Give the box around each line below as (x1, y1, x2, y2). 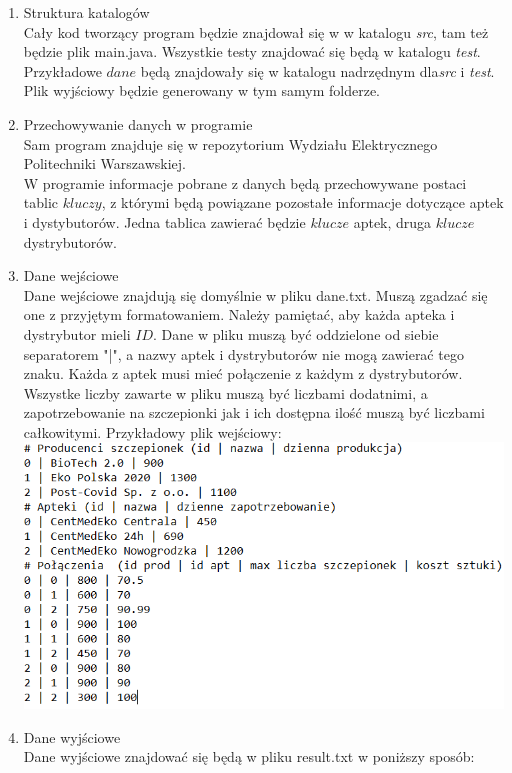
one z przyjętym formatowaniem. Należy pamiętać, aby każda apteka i (23, 304, 455, 325)
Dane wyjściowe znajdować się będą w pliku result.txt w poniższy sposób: (23, 746, 475, 767)
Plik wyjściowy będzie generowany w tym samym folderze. (23, 80, 381, 101)
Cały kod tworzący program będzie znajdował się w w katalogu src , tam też (23, 21, 489, 42)
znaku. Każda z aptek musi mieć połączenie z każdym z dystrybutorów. (23, 363, 463, 384)
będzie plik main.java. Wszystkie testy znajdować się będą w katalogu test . (23, 41, 481, 62)
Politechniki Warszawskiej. (23, 153, 186, 174)
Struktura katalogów (23, 2, 150, 22)
